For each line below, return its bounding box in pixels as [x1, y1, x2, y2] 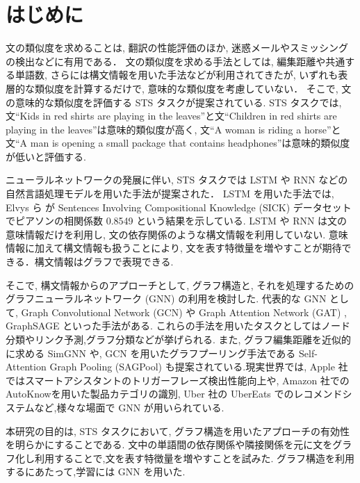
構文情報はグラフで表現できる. [34, 254, 174, 269]
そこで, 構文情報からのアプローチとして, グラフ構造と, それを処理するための [6, 277, 354, 292]
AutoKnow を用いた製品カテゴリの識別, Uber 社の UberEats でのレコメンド [6, 386, 343, 401]
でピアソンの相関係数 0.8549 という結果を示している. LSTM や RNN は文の [6, 213, 347, 228]
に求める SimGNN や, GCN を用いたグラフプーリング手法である [6, 345, 296, 360]
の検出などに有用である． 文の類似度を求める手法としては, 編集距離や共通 [6, 54, 345, 68]
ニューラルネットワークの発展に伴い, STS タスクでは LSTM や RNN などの [6, 172, 348, 187]
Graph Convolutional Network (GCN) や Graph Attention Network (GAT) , [21, 304, 347, 319]
